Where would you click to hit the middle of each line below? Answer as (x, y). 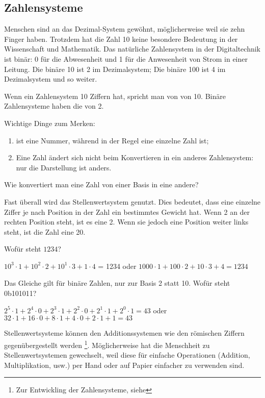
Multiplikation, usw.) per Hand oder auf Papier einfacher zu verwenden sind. (124, 365)
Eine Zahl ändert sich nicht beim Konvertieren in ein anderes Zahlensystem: (135, 157)
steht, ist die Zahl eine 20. (45, 231)
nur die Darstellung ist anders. (64, 167)
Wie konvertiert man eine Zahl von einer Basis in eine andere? (101, 184)
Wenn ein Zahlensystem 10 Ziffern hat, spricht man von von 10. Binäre (115, 96)
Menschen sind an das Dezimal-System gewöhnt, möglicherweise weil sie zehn (125, 29)
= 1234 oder (117, 266)
